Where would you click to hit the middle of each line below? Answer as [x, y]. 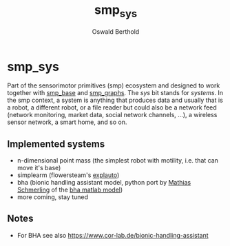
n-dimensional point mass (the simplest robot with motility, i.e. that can [118, 161]
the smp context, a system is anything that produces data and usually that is [115, 100]
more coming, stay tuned [52, 197]
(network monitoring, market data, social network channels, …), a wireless [112, 115]
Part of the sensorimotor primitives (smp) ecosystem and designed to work [114, 85]
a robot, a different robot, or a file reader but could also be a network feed [112, 107]
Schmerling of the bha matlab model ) [70, 190]
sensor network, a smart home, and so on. [67, 122]
